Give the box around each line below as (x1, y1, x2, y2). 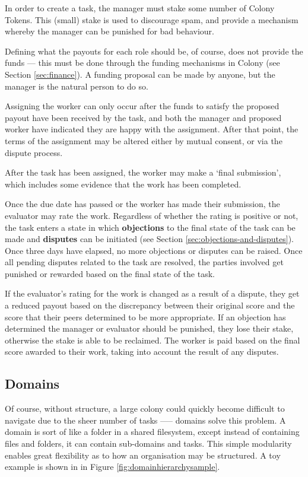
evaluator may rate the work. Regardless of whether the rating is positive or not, (5, 209, 299, 221)
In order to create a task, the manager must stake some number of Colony (5, 2, 275, 14)
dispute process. (5, 146, 63, 158)
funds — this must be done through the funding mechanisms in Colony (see (5, 56, 280, 69)
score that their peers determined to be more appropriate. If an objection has (5, 310, 286, 323)
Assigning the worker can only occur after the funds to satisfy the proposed (5, 100, 280, 112)
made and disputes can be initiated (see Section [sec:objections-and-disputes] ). (5, 233, 294, 245)
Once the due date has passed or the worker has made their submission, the (5, 198, 280, 210)
